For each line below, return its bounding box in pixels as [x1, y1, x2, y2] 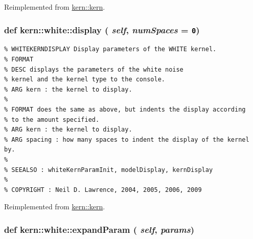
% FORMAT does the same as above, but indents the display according [4, 105, 246, 113]
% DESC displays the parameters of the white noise [4, 66, 183, 73]
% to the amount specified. [4, 116, 100, 123]
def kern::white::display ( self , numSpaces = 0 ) [4, 23, 200, 36]
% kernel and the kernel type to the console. [4, 76, 165, 83]
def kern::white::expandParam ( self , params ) [4, 223, 194, 235]
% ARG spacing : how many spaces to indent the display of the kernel [4, 136, 249, 143]
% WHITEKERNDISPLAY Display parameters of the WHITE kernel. [4, 46, 217, 53]
